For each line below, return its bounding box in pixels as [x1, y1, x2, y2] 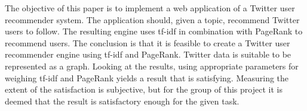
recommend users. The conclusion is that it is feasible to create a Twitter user [5, 36, 290, 49]
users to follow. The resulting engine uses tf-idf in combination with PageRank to [5, 25, 303, 37]
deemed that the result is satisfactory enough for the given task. [5, 94, 240, 107]
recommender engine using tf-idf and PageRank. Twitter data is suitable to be [5, 48, 291, 61]
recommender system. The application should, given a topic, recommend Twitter [5, 13, 300, 26]
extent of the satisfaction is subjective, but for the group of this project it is [5, 83, 283, 96]
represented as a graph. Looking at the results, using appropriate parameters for [5, 59, 299, 72]
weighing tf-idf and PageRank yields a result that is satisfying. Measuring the [5, 71, 289, 84]
